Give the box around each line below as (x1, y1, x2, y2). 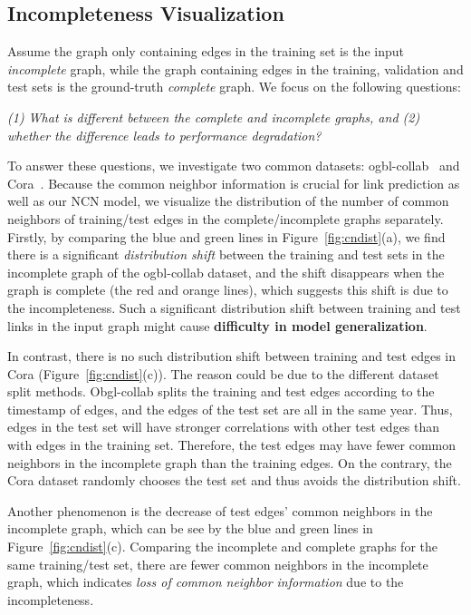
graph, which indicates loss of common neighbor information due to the (7, 572, 404, 591)
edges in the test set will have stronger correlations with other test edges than (7, 417, 440, 436)
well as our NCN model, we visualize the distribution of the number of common (7, 191, 449, 210)
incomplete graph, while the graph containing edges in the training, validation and (7, 59, 464, 78)
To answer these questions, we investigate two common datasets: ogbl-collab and (7, 156, 460, 175)
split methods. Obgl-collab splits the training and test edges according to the (7, 382, 435, 401)
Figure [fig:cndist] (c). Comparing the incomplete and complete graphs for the (7, 537, 437, 556)
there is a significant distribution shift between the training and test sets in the (7, 245, 445, 264)
